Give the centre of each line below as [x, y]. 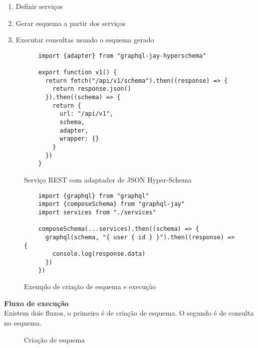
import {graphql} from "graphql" [94, 196]
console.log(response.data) [99, 254]
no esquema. [23, 322]
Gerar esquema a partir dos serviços [71, 23]
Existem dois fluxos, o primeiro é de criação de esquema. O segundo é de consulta [129, 313]
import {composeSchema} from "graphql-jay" [112, 204]
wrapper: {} [79, 139]
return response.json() [92, 89]
